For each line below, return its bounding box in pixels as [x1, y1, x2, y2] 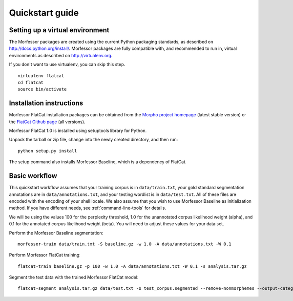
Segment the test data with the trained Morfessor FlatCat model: [9, 274, 139, 280]
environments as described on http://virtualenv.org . [9, 52, 113, 58]
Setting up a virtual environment [9, 26, 109, 34]
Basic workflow [9, 172, 57, 180]
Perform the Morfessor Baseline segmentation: [9, 230, 104, 236]
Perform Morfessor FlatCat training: [9, 252, 81, 258]
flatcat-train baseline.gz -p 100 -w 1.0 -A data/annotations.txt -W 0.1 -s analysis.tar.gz [18, 263, 247, 269]
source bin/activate [18, 86, 67, 92]
